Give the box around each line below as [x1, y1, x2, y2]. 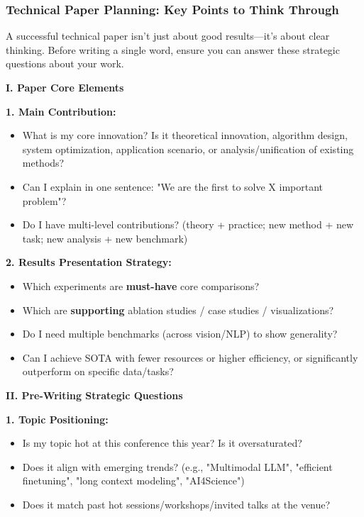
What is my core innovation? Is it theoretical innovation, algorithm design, [22, 128, 348, 143]
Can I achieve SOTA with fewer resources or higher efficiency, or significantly [22, 350, 358, 365]
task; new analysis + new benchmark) [22, 230, 188, 245]
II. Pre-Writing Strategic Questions [6, 387, 183, 402]
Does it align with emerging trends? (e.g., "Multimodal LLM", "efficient [22, 459, 333, 474]
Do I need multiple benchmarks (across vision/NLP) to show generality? [22, 326, 338, 341]
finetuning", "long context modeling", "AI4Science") [22, 473, 245, 488]
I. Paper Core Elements [6, 80, 124, 94]
